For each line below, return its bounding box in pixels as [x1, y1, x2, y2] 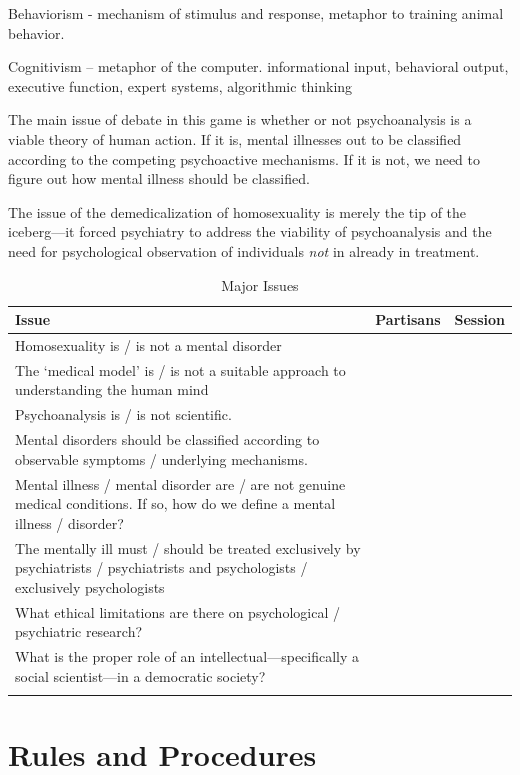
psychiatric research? [15, 621, 143, 642]
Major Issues [221, 274, 299, 295]
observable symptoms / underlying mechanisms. [15, 448, 308, 469]
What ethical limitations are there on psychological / [15, 601, 340, 622]
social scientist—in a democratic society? [15, 665, 266, 686]
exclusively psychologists [15, 576, 165, 597]
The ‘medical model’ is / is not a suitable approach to [15, 359, 346, 380]
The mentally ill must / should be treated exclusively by [15, 537, 361, 558]
